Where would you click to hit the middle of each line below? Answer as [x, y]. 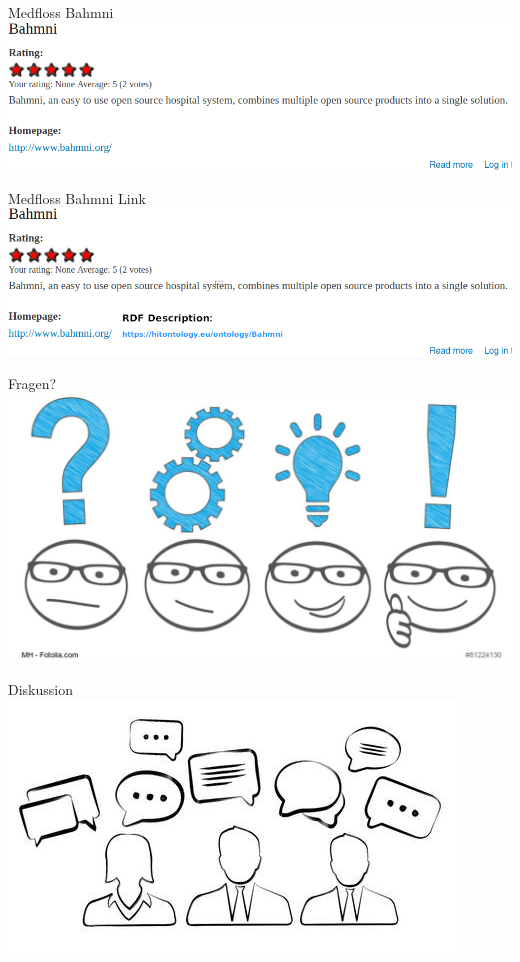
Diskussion [40, 689]
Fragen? [32, 383]
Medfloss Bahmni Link [77, 197]
